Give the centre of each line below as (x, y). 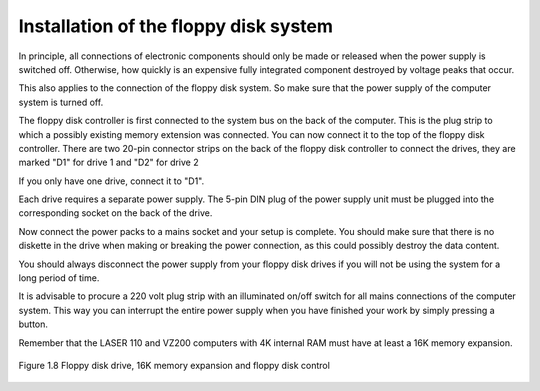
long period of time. (59, 278)
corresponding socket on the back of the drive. (115, 213)
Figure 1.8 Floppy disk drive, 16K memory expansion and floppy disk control (174, 365)
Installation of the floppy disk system (176, 26)
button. (33, 324)
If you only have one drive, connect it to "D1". (111, 181)
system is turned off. (61, 102)
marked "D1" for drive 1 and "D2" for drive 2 (108, 162)
